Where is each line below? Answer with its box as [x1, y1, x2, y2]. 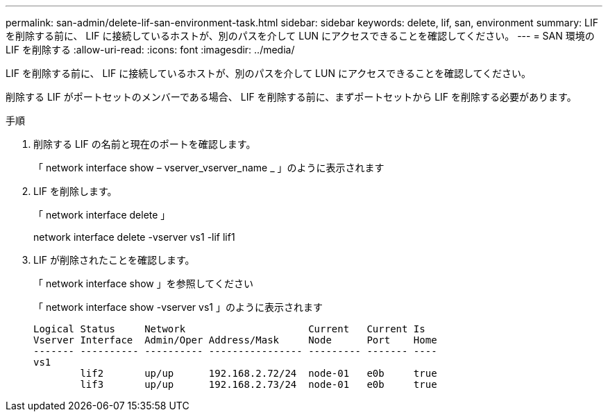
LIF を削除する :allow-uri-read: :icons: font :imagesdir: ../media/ [6, 44, 295, 56]
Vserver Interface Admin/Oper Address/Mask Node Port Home [33, 334, 437, 346]
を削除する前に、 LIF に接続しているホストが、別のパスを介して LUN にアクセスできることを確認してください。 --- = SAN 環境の [6, 30, 595, 42]
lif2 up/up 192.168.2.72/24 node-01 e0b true [80, 368, 437, 379]
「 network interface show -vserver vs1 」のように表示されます [33, 301, 323, 313]
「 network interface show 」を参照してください [33, 278, 253, 289]
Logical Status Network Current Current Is [33, 323, 425, 334]
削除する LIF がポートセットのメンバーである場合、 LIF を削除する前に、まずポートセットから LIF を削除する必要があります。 [6, 91, 577, 103]
